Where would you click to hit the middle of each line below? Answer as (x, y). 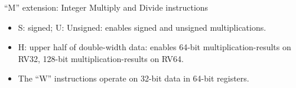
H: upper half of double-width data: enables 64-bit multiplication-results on (154, 47)
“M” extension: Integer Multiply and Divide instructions (106, 7)
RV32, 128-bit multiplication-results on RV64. (101, 58)
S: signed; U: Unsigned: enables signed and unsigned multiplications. (142, 27)
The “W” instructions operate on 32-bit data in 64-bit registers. (134, 78)
